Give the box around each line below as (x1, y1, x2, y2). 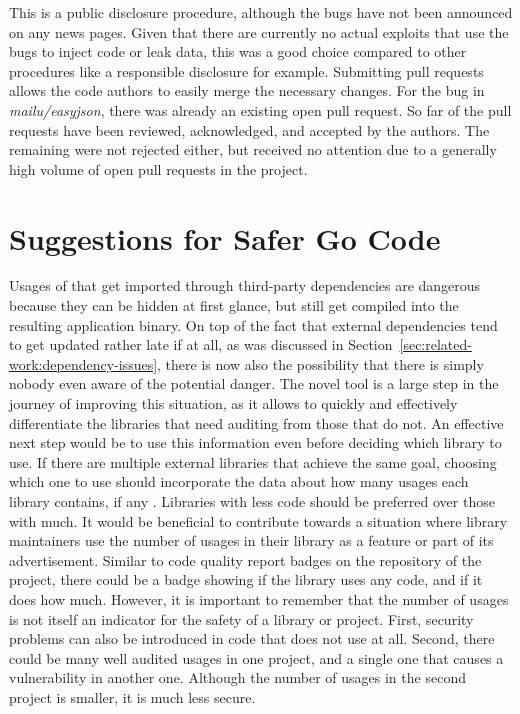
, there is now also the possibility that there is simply (157, 353, 484, 374)
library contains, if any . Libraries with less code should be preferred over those (9, 491, 495, 511)
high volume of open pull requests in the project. (9, 158, 308, 179)
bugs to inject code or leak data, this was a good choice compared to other (9, 41, 467, 62)
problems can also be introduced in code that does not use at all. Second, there (9, 628, 495, 649)
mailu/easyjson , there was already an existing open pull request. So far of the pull (9, 99, 512, 120)
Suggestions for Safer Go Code (9, 217, 441, 258)
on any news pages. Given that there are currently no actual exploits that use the (9, 21, 509, 42)
